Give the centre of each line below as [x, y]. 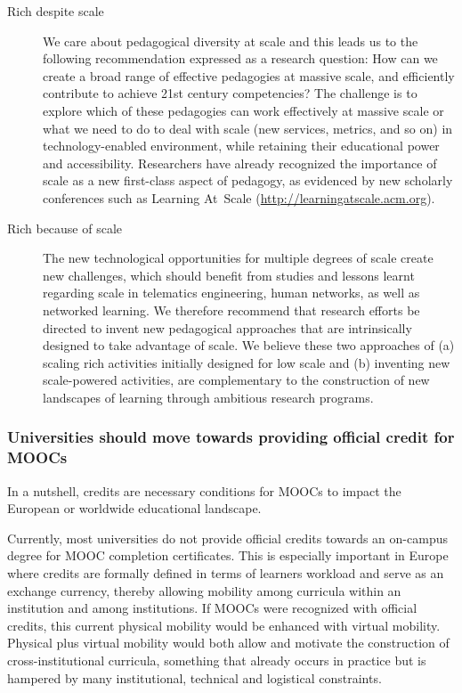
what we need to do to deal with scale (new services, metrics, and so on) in [248, 128]
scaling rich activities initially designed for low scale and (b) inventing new [247, 362]
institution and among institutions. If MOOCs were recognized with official [212, 608]
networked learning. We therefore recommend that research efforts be [231, 310]
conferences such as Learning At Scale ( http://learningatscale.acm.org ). [239, 197]
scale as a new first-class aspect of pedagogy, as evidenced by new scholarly [248, 180]
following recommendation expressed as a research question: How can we [240, 58]
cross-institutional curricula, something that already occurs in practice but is [217, 660]
